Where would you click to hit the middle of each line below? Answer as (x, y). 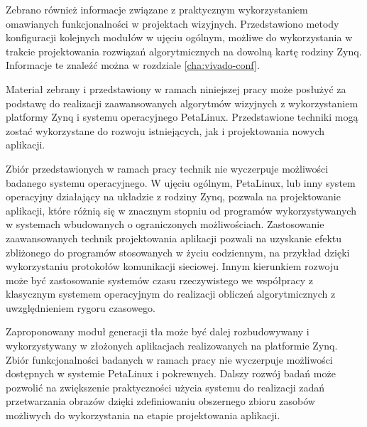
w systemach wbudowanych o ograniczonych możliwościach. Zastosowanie (165, 224)
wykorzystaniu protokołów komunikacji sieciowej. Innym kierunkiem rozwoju (172, 266)
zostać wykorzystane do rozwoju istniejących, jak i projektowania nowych (165, 130)
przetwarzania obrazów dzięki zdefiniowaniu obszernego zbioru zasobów (160, 401)
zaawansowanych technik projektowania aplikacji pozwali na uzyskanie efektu (174, 238)
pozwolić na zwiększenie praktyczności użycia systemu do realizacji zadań (165, 387)
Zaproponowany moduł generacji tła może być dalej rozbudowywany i (158, 331)
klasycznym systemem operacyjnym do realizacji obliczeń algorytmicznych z (171, 294)
